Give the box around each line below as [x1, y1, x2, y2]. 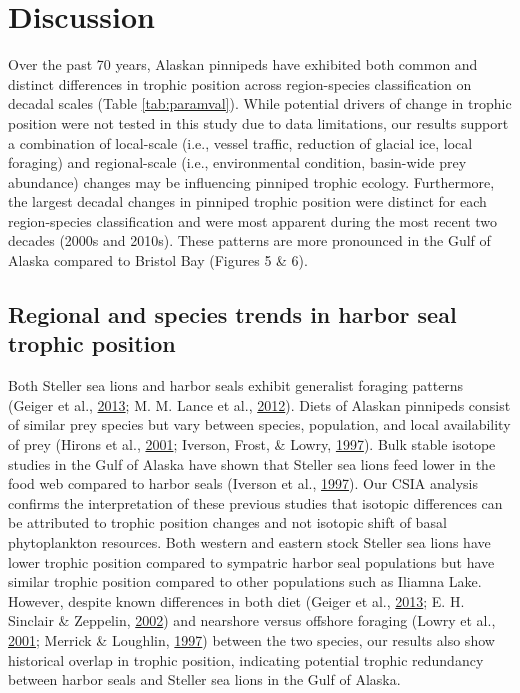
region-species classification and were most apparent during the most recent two [8, 210, 498, 231]
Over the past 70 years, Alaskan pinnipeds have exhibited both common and [8, 54, 478, 75]
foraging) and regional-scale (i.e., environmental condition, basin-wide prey [8, 152, 467, 173]
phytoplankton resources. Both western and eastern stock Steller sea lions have [8, 532, 491, 552]
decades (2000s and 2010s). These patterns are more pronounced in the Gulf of [8, 230, 491, 251]
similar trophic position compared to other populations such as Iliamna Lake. [8, 571, 482, 592]
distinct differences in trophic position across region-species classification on [8, 73, 472, 94]
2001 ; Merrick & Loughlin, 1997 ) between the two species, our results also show [8, 629, 495, 650]
